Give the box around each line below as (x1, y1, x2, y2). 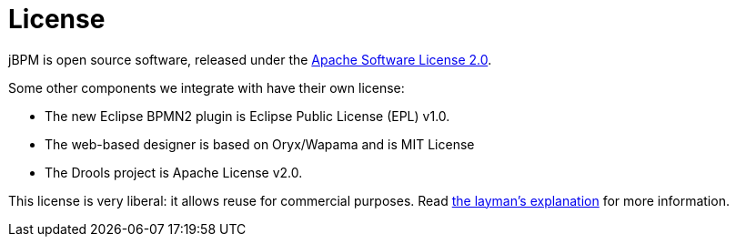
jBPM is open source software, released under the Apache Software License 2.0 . (8, 51, 492, 67)
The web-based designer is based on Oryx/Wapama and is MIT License (45, 136, 475, 152)
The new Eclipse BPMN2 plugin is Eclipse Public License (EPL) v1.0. (45, 107, 450, 124)
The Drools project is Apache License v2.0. (45, 164, 303, 180)
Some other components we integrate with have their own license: (8, 79, 405, 96)
